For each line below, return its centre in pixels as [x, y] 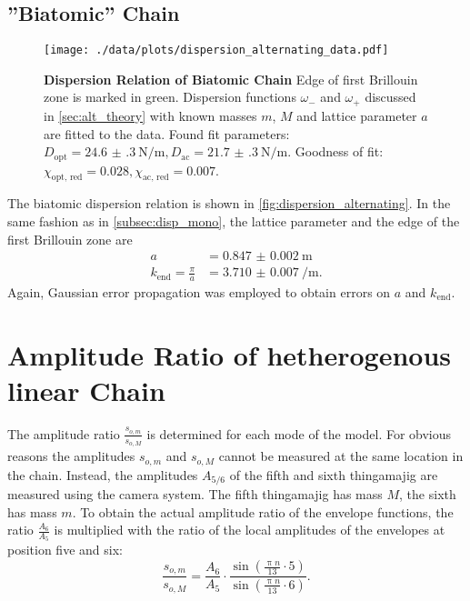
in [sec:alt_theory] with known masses [150, 115]
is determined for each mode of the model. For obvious [299, 433]
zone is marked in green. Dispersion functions [170, 97]
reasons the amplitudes [71, 456]
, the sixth [428, 494]
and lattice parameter [357, 115]
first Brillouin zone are [70, 239]
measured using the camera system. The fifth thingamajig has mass [195, 494]
